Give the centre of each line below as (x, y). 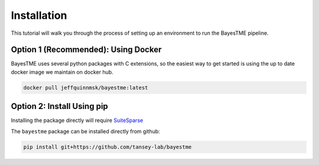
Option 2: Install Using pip (60, 106)
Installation (39, 15)
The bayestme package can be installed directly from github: (86, 131)
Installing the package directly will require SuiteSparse (77, 120)
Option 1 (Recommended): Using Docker (86, 50)
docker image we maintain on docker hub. (62, 72)
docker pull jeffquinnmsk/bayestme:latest (86, 88)
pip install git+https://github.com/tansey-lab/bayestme (108, 147)
